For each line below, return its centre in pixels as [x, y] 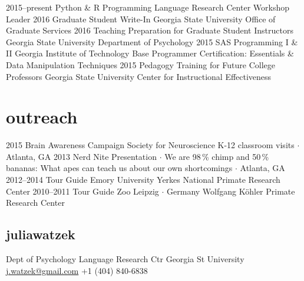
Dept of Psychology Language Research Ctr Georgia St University [125, 259]
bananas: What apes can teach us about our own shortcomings [119, 168]
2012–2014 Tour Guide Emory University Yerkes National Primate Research [143, 180]
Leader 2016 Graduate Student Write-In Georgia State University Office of [141, 19]
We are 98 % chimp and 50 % [217, 156]
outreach [42, 117]
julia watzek [41, 234]
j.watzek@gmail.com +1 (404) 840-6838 [77, 270]
